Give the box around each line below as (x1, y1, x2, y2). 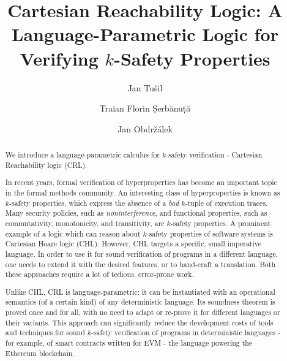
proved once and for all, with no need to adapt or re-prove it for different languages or (5, 307, 280, 317)
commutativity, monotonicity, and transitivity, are (5, 218, 165, 228)
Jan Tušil (127, 81, 163, 94)
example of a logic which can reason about (5, 228, 141, 238)
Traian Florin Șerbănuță (99, 102, 191, 115)
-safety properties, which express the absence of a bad (9, 197, 179, 208)
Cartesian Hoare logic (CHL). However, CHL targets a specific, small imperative (5, 238, 261, 249)
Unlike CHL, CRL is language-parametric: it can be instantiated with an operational (5, 286, 275, 297)
